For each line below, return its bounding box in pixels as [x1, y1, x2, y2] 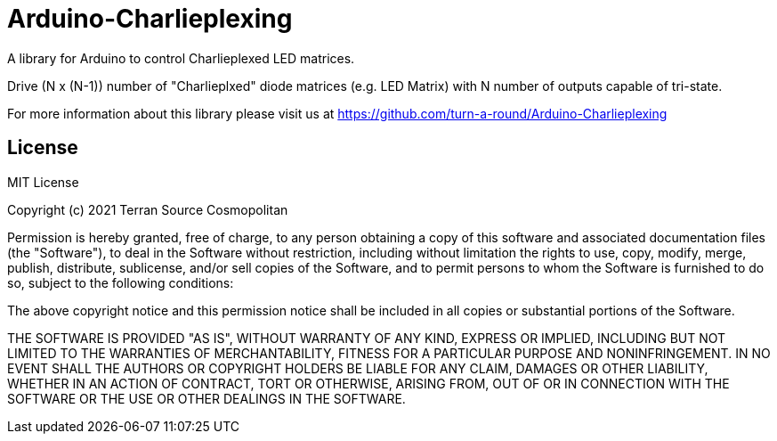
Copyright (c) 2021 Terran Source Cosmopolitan [7, 201, 288, 217]
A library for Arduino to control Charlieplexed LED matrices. [7, 50, 355, 66]
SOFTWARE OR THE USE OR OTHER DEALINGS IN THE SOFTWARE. [7, 390, 406, 406]
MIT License [7, 174, 79, 190]
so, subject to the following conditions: [7, 274, 234, 290]
